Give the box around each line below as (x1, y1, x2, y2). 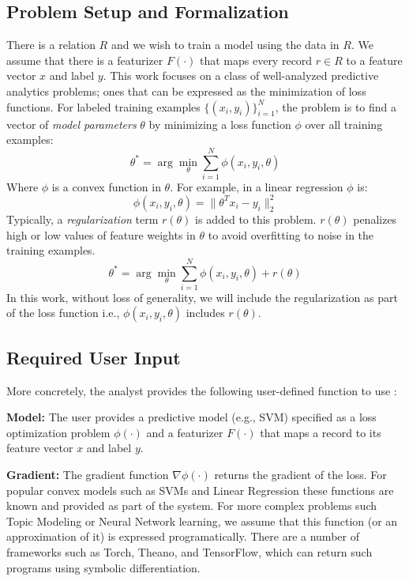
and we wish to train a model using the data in (111, 36, 340, 53)
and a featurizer (146, 424, 223, 440)
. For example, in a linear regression (170, 178, 343, 194)
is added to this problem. (195, 210, 317, 227)
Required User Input (6, 345, 181, 369)
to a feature (346, 51, 403, 68)
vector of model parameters (6, 115, 137, 132)
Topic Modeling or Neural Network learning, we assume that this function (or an (6, 512, 398, 529)
